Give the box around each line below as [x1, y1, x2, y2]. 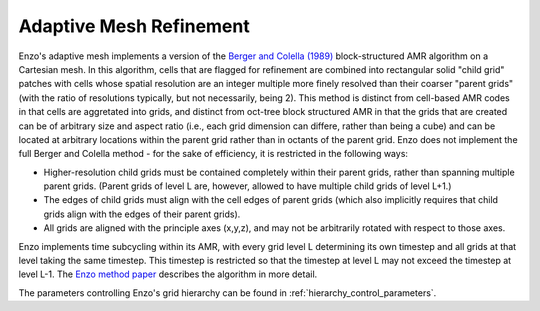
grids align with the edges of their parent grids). [43, 208, 241, 220]
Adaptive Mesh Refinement [18, 15, 250, 37]
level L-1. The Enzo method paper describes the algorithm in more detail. [18, 268, 318, 280]
